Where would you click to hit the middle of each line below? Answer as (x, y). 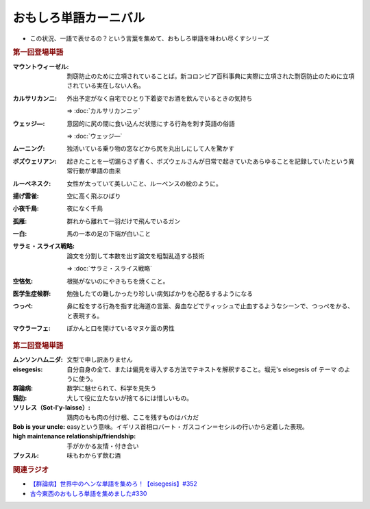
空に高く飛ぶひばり (94, 196)
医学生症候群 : (32, 294)
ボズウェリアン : (35, 161)
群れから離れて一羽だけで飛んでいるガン (124, 221)
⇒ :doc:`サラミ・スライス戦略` (109, 269)
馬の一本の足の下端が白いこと (109, 234)
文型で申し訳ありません (100, 360)
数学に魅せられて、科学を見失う (112, 388)
